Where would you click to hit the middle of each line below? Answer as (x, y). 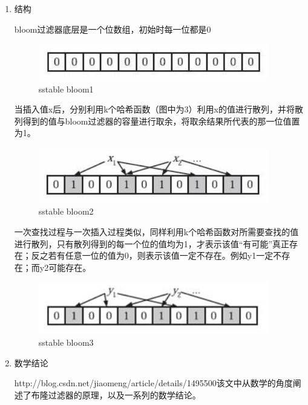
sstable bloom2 (66, 211)
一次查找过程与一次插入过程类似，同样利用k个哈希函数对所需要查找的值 (156, 231)
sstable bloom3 (66, 342)
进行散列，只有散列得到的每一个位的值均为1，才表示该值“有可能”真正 (152, 243)
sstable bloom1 (66, 89)
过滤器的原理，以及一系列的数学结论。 (124, 394)
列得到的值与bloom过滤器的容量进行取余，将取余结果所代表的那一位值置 (157, 121)
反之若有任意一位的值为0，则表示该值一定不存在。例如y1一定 (152, 255)
